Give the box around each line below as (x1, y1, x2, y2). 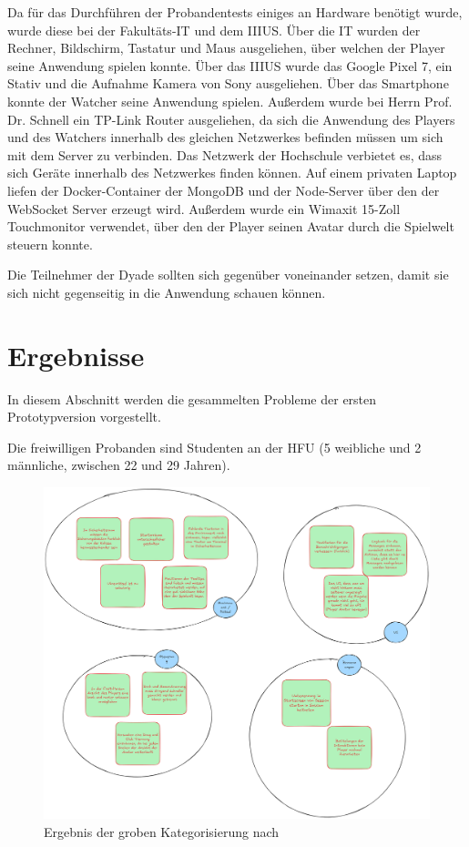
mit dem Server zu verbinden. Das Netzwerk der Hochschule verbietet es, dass (7, 145, 443, 164)
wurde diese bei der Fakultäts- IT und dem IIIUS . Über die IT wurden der (7, 20, 421, 39)
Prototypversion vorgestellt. (7, 407, 161, 426)
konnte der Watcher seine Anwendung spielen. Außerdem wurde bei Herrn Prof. (7, 91, 453, 110)
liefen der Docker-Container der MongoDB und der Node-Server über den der (7, 180, 440, 199)
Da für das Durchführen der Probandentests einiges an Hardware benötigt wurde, (7, 3, 463, 21)
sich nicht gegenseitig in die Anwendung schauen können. (7, 282, 326, 301)
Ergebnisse (7, 336, 145, 373)
